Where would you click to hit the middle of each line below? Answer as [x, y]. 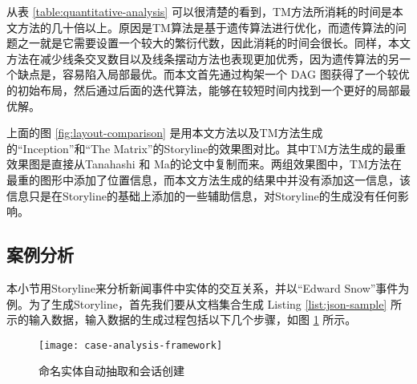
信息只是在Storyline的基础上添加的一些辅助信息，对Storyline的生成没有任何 [202, 195]
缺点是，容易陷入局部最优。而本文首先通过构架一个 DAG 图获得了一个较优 [213, 74]
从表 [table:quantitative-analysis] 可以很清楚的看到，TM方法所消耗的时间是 [199, 11]
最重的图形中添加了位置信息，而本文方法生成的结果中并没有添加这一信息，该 [208, 179]
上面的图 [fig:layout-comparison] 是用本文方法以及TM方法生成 [165, 133]
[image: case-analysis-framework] [131, 345]
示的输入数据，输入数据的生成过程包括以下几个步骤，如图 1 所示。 [182, 319]
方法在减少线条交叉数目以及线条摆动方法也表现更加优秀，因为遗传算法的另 [203, 58]
